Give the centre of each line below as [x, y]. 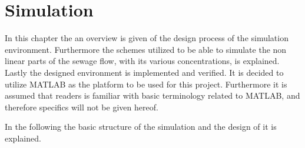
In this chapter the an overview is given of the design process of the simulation [147, 38]
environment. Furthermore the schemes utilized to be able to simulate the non [146, 49]
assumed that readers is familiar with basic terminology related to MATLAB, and [152, 95]
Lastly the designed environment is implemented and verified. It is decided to [144, 72]
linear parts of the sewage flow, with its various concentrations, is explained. [142, 61]
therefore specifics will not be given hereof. [82, 107]
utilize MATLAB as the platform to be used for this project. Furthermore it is [146, 84]
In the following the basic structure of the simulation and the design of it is [141, 127]
